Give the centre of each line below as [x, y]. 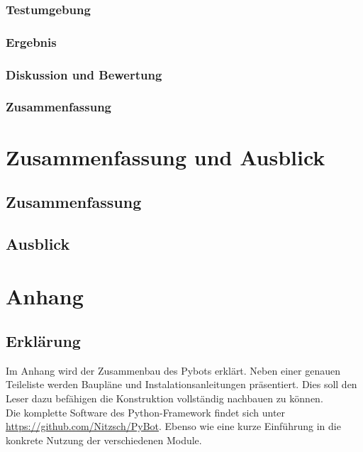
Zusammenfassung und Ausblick [166, 156]
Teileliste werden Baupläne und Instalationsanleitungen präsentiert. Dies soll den [181, 384]
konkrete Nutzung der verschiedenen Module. [104, 440]
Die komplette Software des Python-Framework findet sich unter [146, 412]
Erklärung [43, 341]
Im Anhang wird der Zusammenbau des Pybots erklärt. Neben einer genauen [173, 370]
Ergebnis [31, 42]
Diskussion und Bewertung [84, 74]
